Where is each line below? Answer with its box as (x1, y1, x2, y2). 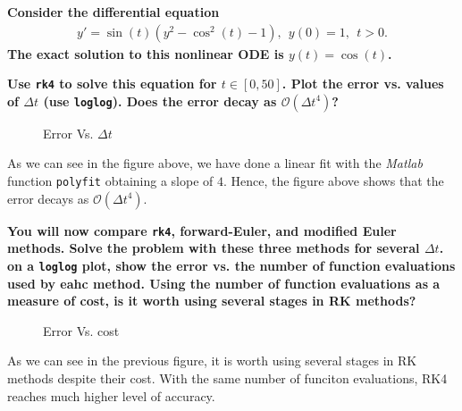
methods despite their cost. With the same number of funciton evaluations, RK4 (7, 369, 448, 387)
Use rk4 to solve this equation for (7, 74, 217, 93)
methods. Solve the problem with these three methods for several (7, 239, 420, 257)
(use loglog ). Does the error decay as (43, 91, 277, 110)
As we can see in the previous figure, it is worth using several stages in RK (7, 351, 417, 370)
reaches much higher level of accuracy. (7, 386, 215, 405)
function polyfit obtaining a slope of (7, 172, 214, 190)
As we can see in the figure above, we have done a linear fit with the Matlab (7, 154, 423, 172)
